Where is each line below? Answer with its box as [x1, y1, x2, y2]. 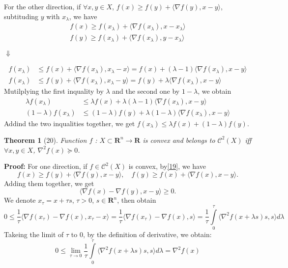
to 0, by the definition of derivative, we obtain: [71, 229, 212, 240]
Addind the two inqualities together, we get [4, 118, 135, 128]
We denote [4, 195, 36, 205]
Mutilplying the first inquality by [4, 86, 104, 96]
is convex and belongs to [143, 134, 215, 145]
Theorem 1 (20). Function [4, 134, 87, 145]
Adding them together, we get [4, 178, 94, 188]
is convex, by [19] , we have [128, 161, 206, 171]
